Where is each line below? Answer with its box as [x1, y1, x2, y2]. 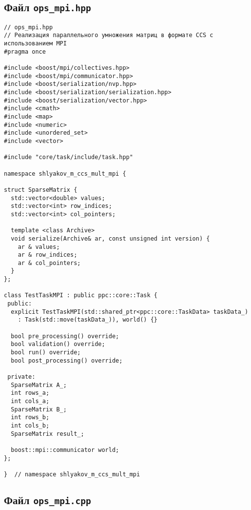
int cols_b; [11, 422, 50, 429]
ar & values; [18, 243, 60, 250]
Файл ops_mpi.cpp [4, 492, 91, 507]
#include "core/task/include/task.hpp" [4, 154, 133, 161]
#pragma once [4, 48, 46, 55]
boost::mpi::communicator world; [11, 446, 119, 453]
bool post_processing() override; [11, 357, 123, 364]
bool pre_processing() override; [11, 332, 119, 340]
